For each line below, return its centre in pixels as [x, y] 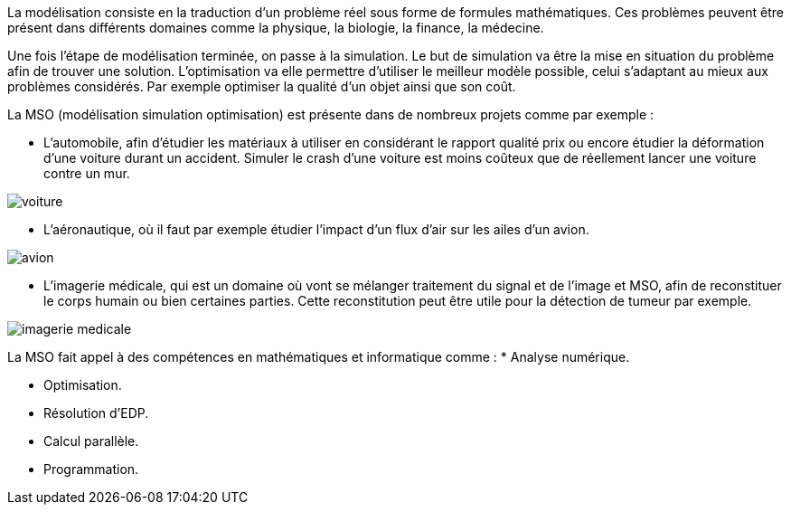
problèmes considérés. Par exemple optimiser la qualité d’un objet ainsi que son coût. [262, 86]
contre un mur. [87, 173]
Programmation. [91, 469]
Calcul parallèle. [91, 441]
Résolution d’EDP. [96, 413]
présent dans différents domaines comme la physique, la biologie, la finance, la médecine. [276, 28]
